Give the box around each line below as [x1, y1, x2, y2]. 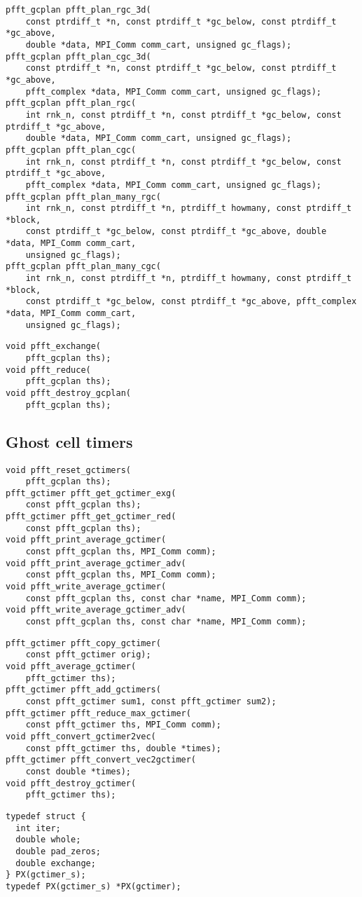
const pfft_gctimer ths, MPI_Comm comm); [25, 720, 221, 730]
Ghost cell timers [6, 430, 133, 452]
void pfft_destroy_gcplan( [6, 388, 131, 398]
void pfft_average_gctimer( [6, 662, 137, 672]
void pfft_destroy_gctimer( [6, 778, 137, 788]
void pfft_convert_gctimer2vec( [6, 731, 156, 741]
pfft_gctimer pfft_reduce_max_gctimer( [6, 708, 191, 718]
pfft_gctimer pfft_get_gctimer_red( [6, 512, 176, 522]
